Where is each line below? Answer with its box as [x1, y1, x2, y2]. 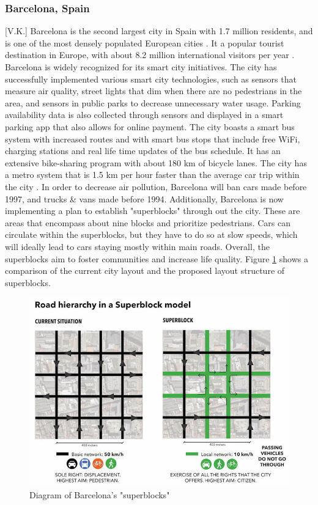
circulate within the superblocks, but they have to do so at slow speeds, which [5, 228, 298, 241]
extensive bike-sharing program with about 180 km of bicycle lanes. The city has [5, 156, 307, 169]
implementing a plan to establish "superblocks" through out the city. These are [5, 204, 300, 217]
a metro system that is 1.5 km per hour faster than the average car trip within [5, 168, 300, 181]
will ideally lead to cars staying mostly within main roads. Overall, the [5, 240, 270, 253]
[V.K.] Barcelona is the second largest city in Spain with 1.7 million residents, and [5, 24, 313, 37]
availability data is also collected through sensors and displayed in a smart [5, 108, 284, 121]
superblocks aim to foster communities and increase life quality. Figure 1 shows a [5, 252, 308, 265]
